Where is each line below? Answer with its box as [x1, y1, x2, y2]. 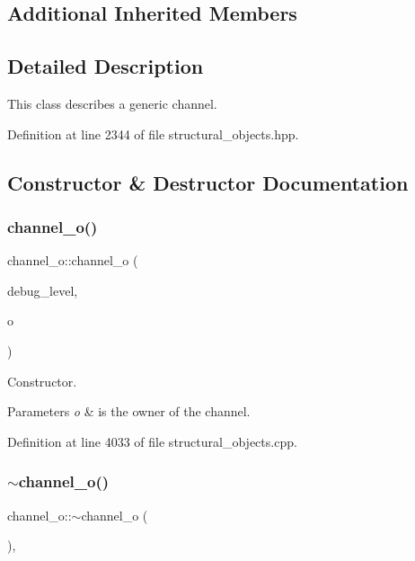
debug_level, [7, 280, 78, 299]
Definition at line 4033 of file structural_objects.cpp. [7, 432, 297, 450]
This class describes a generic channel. [7, 93, 217, 112]
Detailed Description [7, 52, 204, 80]
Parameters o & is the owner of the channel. [7, 402, 251, 421]
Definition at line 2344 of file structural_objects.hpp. [7, 124, 299, 143]
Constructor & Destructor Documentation [7, 168, 409, 196]
